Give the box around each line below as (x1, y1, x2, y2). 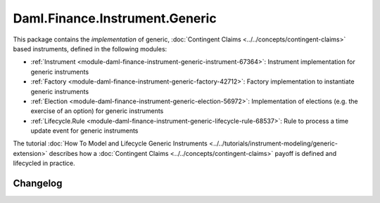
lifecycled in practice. (13, 159, 75, 168)
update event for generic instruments (30, 126, 139, 135)
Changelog (13, 178, 63, 190)
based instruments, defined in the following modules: (13, 44, 167, 53)
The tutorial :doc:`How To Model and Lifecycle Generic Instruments (13, 139, 208, 148)
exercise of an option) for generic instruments (30, 107, 164, 115)
